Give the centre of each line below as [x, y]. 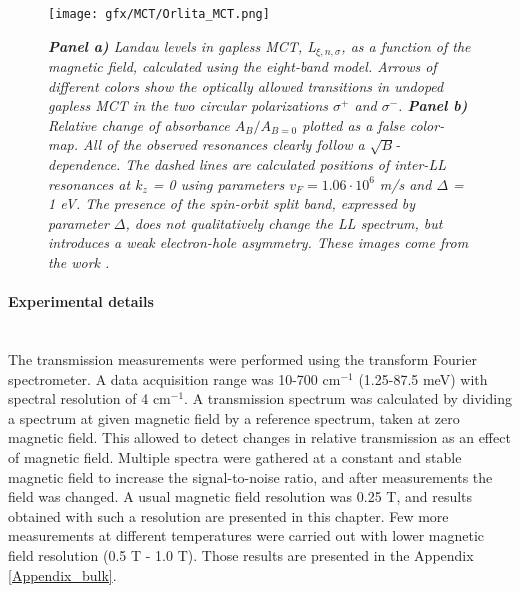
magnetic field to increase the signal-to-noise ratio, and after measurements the [250, 476]
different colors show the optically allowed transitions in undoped [246, 85]
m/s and [405, 183]
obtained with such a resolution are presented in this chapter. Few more [228, 515]
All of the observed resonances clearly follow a [224, 144]
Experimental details [81, 301]
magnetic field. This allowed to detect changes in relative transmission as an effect [259, 437]
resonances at [89, 183]
